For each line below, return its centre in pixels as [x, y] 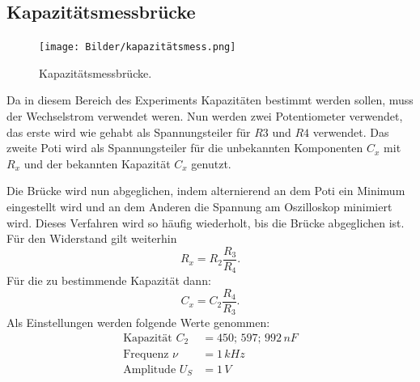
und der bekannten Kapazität [97, 163]
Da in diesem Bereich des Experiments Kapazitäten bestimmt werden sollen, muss [210, 100]
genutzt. [211, 163]
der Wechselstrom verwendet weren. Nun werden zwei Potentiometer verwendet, [205, 116]
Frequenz [146, 354]
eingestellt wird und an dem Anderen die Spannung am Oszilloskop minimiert [199, 207]
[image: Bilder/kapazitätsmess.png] [138, 47]
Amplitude [150, 369]
